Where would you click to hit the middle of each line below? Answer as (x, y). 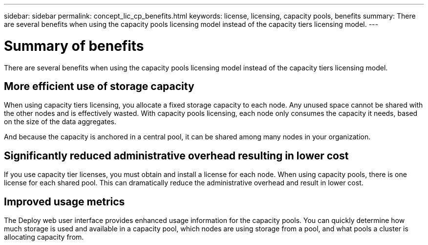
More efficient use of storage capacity (99, 86)
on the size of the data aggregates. (60, 122)
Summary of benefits (74, 46)
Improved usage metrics (64, 201)
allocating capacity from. (44, 237)
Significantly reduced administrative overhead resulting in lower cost (176, 156)
